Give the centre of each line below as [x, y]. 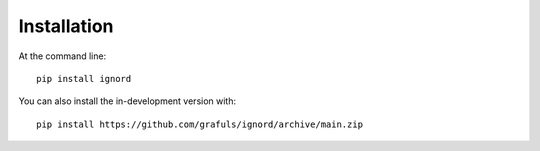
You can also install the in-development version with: [127, 101]
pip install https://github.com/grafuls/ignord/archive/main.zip [200, 124]
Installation [66, 26]
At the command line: [62, 56]
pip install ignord [84, 78]
